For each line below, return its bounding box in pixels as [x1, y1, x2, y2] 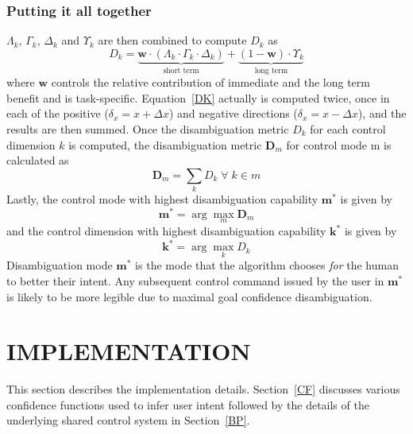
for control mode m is [286, 136, 392, 153]
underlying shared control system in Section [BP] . [6, 412, 250, 428]
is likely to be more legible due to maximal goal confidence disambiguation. [6, 288, 372, 304]
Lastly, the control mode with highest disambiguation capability [6, 191, 318, 207]
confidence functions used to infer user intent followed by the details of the [6, 396, 369, 413]
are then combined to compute [98, 32, 247, 48]
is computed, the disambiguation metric [68, 136, 262, 153]
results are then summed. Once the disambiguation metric [6, 121, 289, 138]
